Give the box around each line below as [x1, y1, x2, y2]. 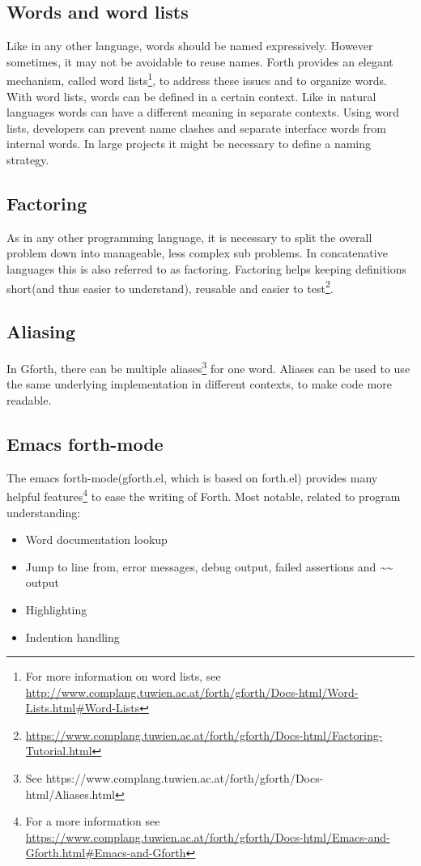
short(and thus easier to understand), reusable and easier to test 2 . [6, 277, 334, 296]
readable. [6, 391, 52, 408]
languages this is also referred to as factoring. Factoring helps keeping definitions [6, 261, 407, 277]
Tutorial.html [25, 742, 92, 759]
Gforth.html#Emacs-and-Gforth [25, 844, 186, 861]
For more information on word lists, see [25, 668, 221, 685]
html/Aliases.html [25, 785, 116, 802]
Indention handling [25, 628, 120, 645]
